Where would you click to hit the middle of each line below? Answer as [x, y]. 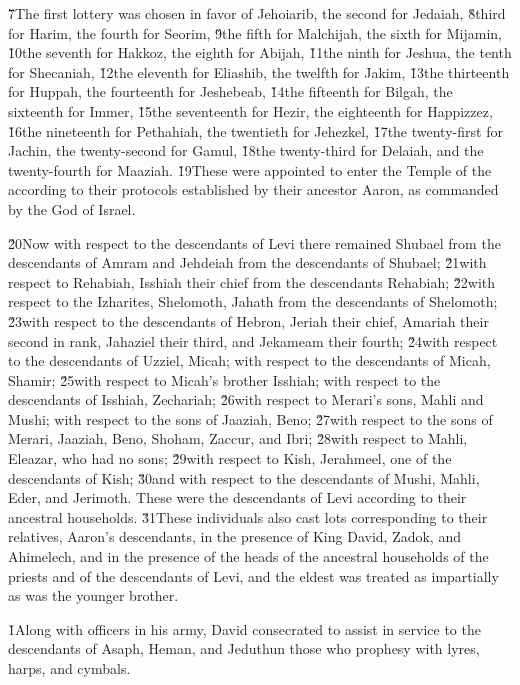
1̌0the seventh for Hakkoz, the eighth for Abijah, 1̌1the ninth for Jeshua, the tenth [260, 52]
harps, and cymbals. [69, 668]
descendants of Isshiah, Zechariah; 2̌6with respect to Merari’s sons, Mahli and [246, 399]
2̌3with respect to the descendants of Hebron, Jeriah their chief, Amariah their [248, 320]
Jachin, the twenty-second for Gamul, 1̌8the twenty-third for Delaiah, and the [246, 150]
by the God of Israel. [72, 208]
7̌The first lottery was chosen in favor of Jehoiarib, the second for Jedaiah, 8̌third [257, 13]
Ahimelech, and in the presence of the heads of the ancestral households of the [248, 556]
